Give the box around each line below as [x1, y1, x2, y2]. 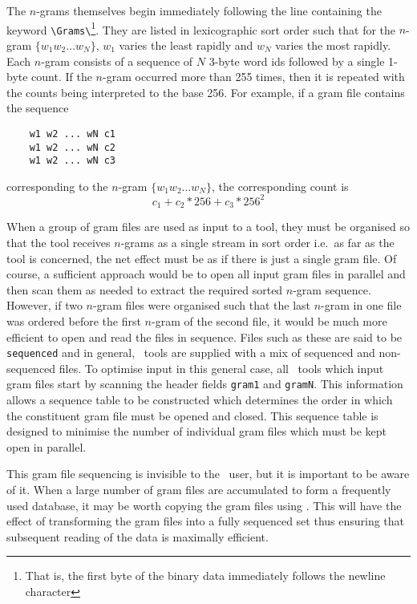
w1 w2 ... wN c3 [29, 155, 116, 167]
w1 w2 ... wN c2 [29, 141, 116, 153]
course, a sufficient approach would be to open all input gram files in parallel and [6, 266, 406, 282]
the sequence [6, 99, 69, 116]
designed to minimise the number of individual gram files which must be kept [6, 423, 387, 440]
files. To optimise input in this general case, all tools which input [59, 359, 384, 376]
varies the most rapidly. [275, 36, 391, 53]
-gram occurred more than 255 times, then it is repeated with [103, 68, 405, 85]
